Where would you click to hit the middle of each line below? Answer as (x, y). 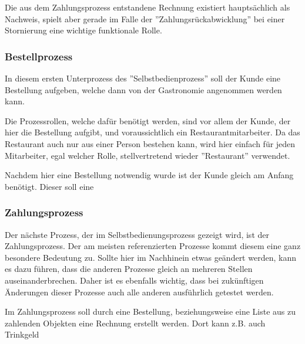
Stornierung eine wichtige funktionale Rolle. (83, 30)
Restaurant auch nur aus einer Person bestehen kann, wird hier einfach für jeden (150, 143)
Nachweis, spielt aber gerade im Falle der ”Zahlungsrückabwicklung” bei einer (145, 18)
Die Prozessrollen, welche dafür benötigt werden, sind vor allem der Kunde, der (148, 120)
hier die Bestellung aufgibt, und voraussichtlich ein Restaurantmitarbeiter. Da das (152, 132)
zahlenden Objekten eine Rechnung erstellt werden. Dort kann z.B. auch (135, 323)
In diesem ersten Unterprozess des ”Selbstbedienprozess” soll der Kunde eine (143, 78)
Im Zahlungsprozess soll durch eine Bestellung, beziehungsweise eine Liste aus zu (150, 311)
